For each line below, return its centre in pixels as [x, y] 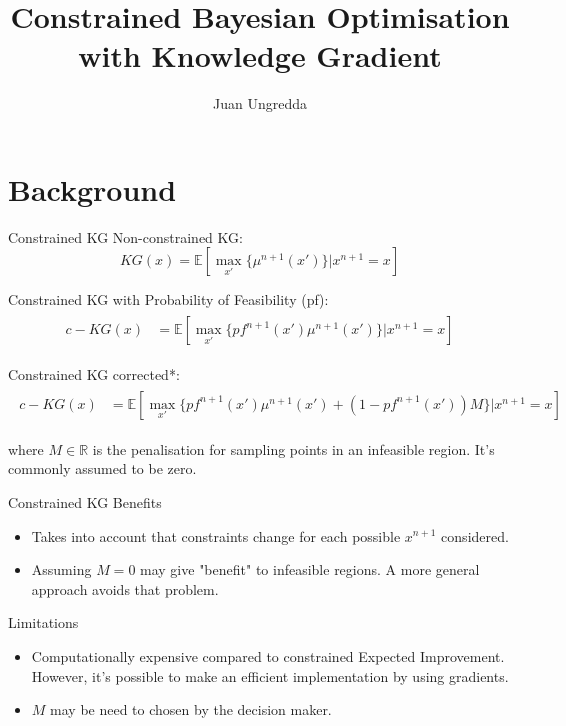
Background [92, 188]
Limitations [43, 622]
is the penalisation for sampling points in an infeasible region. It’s [293, 448]
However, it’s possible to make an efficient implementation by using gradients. [270, 675]
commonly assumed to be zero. [102, 468]
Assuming [61, 569]
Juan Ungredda [260, 103]
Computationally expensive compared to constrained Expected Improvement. [268, 655]
